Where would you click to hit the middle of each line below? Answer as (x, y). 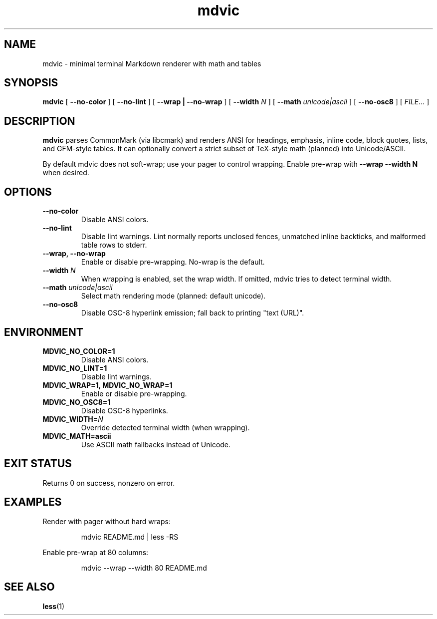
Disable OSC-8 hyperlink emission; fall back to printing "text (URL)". (193, 313)
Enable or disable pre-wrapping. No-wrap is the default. (173, 262)
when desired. (66, 173)
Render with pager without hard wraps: (107, 521)
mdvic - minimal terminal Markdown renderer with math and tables (152, 63)
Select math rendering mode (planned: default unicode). (173, 296)
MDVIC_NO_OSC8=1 (77, 402)
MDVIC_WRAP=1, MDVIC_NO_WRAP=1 (108, 385)
